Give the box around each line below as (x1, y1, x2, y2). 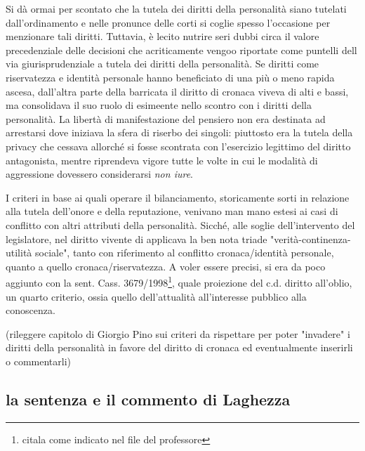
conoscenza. (6, 303, 55, 318)
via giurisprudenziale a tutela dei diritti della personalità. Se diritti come (6, 56, 319, 71)
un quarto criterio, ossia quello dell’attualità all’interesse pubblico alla (6, 289, 307, 303)
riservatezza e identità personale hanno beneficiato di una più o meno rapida (6, 70, 335, 84)
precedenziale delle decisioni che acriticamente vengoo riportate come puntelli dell (6, 42, 357, 57)
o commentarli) (6, 353, 71, 368)
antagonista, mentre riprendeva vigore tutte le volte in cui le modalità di (6, 152, 318, 167)
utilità (6, 245, 32, 260)
